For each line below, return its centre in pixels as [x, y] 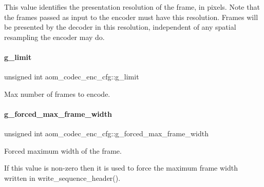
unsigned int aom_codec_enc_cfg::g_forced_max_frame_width [107, 133]
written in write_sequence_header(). [62, 178]
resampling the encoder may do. [54, 37]
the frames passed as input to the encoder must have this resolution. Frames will [131, 17]
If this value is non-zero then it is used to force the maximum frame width [121, 168]
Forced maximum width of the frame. [63, 150]
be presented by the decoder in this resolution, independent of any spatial [120, 27]
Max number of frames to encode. [57, 93]
